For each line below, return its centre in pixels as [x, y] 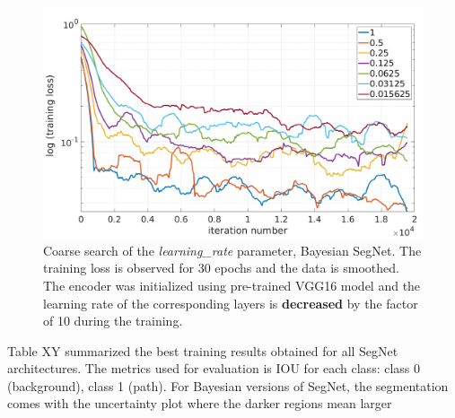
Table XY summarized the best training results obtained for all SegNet [203, 350]
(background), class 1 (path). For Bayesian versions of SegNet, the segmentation [228, 385]
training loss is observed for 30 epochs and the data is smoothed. [221, 268]
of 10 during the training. [113, 321]
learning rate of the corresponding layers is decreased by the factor [231, 303]
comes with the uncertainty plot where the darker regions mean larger [200, 403]
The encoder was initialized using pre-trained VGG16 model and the [232, 285]
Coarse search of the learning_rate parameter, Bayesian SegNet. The [232, 250]
